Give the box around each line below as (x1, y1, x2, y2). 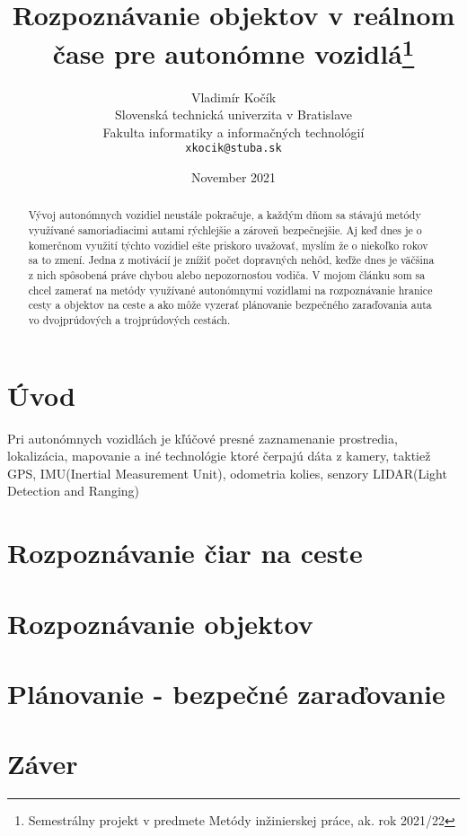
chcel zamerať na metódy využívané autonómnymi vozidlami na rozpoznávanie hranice (28, 282, 433, 297)
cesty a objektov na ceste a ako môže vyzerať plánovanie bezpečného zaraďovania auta (28, 297, 432, 312)
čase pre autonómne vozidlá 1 (52, 31, 415, 72)
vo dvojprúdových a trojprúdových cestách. (28, 312, 231, 328)
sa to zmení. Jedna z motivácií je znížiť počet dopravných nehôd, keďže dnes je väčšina (28, 252, 435, 268)
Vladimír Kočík (190, 87, 277, 106)
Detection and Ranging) (7, 481, 140, 500)
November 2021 (190, 168, 277, 187)
